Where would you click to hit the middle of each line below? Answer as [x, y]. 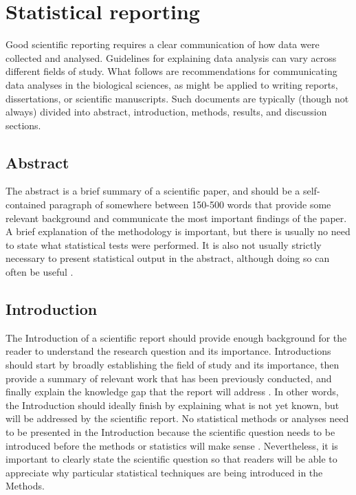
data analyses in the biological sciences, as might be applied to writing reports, [172, 84]
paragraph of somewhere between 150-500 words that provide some [190, 205]
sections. [23, 125]
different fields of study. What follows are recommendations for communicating [171, 71]
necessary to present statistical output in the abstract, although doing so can [168, 258]
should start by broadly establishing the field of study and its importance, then [173, 365]
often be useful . [40, 272]
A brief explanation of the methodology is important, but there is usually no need [178, 231]
